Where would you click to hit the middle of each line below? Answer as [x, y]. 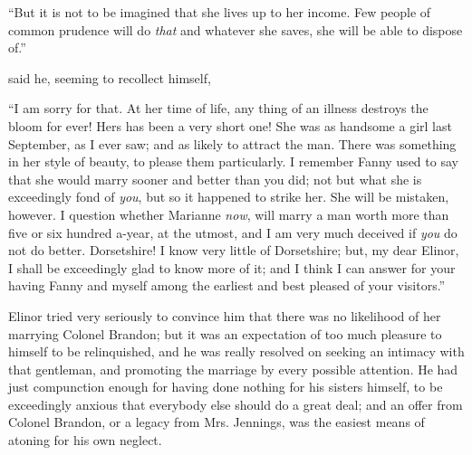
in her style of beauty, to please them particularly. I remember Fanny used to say [233, 161]
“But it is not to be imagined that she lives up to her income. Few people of [220, 12]
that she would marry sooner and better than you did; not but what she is [215, 179]
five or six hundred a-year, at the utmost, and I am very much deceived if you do [233, 232]
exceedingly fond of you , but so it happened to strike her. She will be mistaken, [229, 197]
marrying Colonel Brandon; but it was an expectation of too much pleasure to [225, 333]
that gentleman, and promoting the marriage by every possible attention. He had [233, 369]
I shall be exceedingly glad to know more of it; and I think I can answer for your [232, 267]
